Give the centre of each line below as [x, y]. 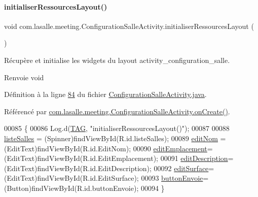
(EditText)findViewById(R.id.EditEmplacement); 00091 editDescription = [119, 158]
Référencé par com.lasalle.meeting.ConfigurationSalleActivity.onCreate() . [117, 111]
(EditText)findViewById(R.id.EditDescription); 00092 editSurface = [109, 168]
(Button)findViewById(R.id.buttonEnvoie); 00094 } [84, 188]
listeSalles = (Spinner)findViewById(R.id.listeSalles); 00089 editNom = [115, 138]
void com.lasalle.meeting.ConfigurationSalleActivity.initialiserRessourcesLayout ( [129, 26]
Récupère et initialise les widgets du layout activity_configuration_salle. [117, 60]
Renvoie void [24, 77]
